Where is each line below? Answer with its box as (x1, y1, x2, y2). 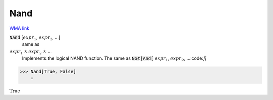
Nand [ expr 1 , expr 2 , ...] (9, 34, 61, 41)
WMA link (9, 25, 30, 31)
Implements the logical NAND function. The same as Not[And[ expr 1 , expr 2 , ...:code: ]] (22, 55, 207, 62)
